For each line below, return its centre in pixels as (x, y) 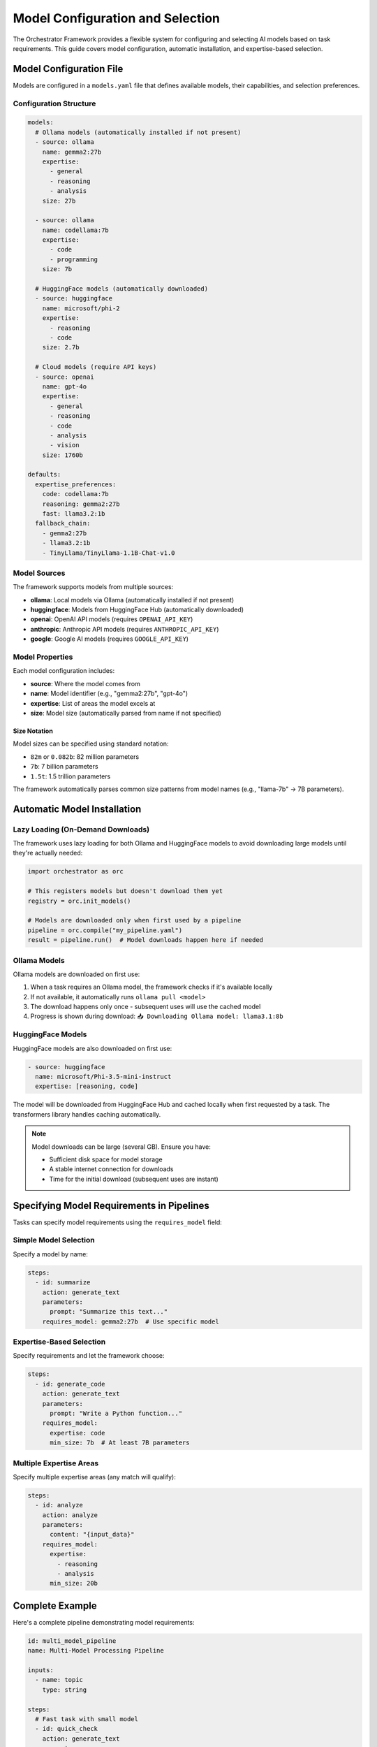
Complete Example (55, 1605)
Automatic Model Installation (77, 809)
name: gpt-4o (65, 386)
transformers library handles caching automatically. (87, 1114)
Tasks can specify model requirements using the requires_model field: (118, 1222)
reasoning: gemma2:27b (81, 504)
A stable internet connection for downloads (111, 1169)
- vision (65, 445)
